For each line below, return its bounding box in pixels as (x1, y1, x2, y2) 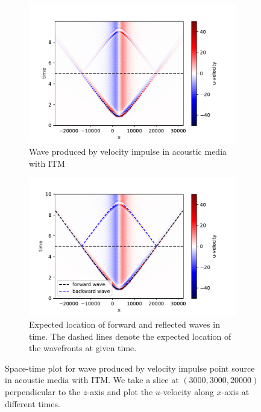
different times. (5, 397, 60, 410)
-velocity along (160, 385, 214, 398)
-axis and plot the (87, 385, 153, 398)
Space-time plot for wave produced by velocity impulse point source (5, 361, 255, 374)
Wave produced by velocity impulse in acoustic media (29, 145, 227, 157)
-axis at (221, 385, 250, 398)
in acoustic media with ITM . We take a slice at (5, 373, 179, 386)
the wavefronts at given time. (29, 342, 137, 354)
